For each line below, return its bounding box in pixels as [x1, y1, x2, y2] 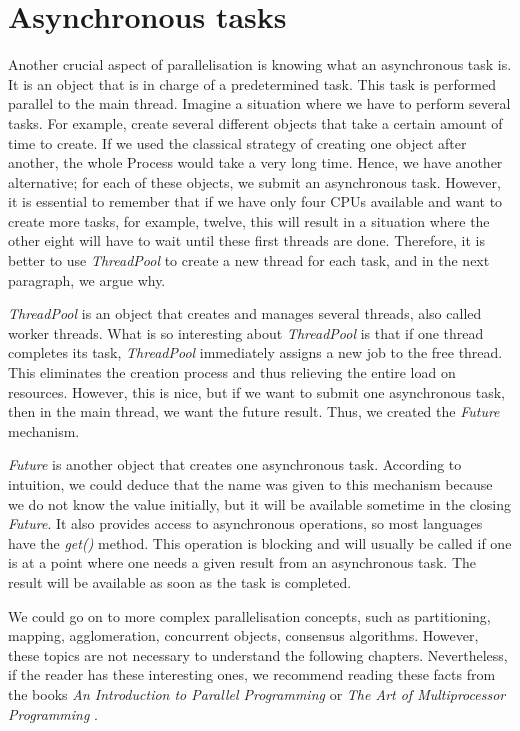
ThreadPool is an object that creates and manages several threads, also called [8, 303, 482, 324]
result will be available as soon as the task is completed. [8, 571, 352, 592]
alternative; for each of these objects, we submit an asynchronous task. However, [8, 171, 501, 192]
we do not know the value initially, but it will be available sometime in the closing [8, 493, 511, 514]
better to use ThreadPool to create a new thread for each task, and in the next [8, 250, 490, 271]
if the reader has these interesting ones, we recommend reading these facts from [8, 664, 496, 685]
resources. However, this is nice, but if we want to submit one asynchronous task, [8, 381, 505, 402]
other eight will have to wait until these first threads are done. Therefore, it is [8, 230, 485, 251]
